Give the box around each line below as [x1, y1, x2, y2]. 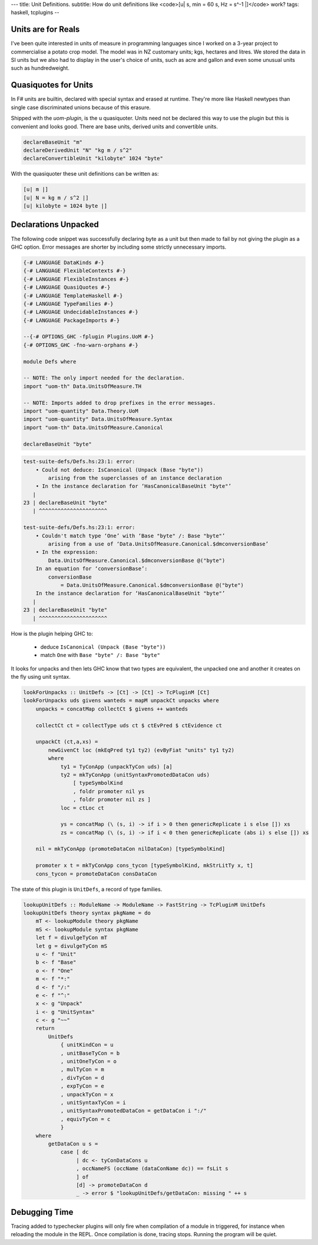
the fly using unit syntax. [11, 673, 71, 681]
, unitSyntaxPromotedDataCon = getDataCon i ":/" [60, 1108, 207, 1114]
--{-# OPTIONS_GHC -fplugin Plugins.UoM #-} [23, 333, 154, 340]
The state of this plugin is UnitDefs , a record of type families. [11, 886, 163, 893]
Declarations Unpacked [11, 220, 100, 230]
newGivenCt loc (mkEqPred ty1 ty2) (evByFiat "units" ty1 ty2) [48, 747, 235, 754]
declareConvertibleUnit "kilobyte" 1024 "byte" [23, 155, 163, 162]
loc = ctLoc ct [60, 804, 104, 811]
